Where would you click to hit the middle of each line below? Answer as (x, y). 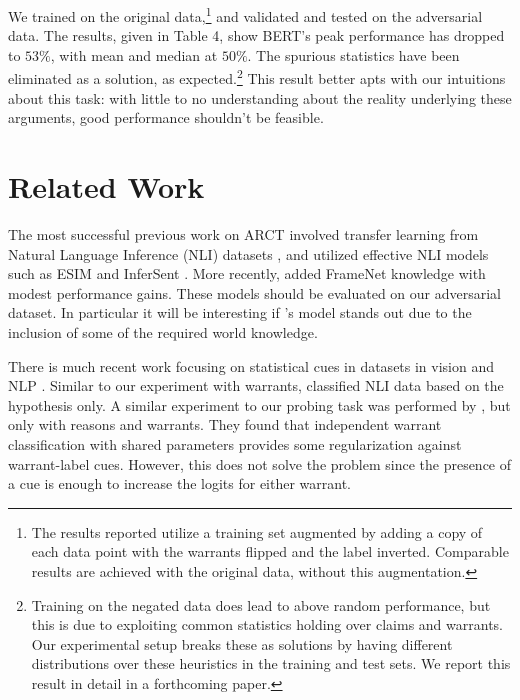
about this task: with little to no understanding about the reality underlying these (260, 97)
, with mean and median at (134, 54)
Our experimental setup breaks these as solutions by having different (242, 643)
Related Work (106, 186)
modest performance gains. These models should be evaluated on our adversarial (254, 292)
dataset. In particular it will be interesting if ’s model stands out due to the (240, 312)
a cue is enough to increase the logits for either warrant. (180, 483)
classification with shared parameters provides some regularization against (235, 443)
